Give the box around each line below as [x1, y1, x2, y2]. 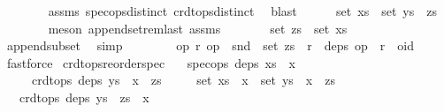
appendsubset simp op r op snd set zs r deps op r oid [6, 36, 414, 55]
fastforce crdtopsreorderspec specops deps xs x [6, 53, 295, 71]
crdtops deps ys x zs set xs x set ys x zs [31, 71, 335, 89]
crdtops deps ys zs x [19, 87, 149, 106]
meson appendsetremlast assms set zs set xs [48, 19, 348, 37]
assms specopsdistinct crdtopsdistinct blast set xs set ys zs [48, 2, 438, 19]
